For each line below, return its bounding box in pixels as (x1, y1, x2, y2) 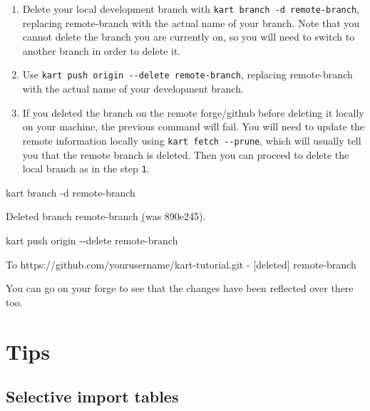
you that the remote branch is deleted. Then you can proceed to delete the (22, 147, 349, 162)
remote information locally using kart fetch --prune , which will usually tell (22, 132, 361, 147)
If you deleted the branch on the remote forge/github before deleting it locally (22, 105, 364, 120)
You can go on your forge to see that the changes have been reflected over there (6, 281, 354, 296)
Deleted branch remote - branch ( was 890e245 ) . (6, 209, 206, 224)
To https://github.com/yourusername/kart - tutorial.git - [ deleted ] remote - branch (6, 256, 356, 271)
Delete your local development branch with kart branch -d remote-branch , (22, 1, 359, 16)
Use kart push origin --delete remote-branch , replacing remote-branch (22, 67, 353, 82)
